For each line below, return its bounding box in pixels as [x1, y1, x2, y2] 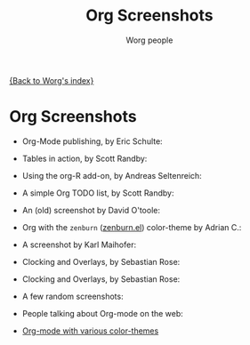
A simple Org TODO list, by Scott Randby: [21, 188, 174, 198]
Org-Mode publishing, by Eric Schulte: [21, 135, 163, 147]
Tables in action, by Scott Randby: [21, 153, 148, 164]
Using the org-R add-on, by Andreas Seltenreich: [21, 170, 202, 181]
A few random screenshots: [21, 291, 124, 301]
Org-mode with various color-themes [21, 325, 159, 336]
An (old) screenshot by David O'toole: [21, 205, 160, 215]
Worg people [125, 35, 173, 45]
